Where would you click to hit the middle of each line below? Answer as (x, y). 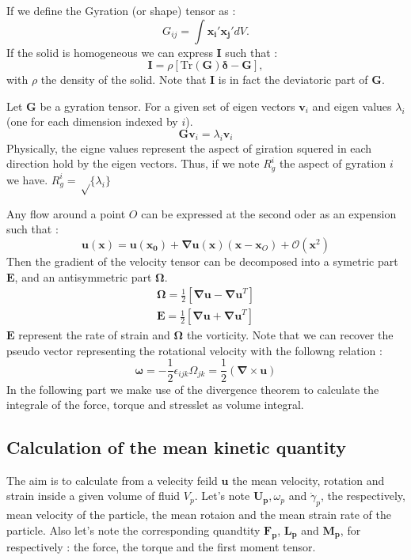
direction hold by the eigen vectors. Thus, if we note (133, 163)
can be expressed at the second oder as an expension (269, 213)
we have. (27, 179)
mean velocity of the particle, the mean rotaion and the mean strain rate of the (199, 515)
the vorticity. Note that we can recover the (290, 335)
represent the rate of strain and (94, 335)
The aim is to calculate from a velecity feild (112, 480)
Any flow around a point (66, 213)
